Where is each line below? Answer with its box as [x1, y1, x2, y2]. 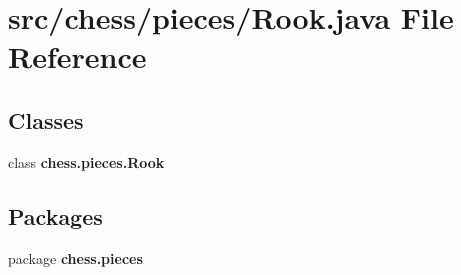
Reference [8, 36, 147, 77]
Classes [8, 104, 84, 135]
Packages [8, 200, 103, 231]
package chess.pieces [8, 247, 143, 268]
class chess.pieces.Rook [8, 151, 165, 172]
